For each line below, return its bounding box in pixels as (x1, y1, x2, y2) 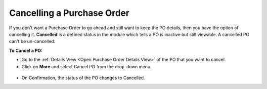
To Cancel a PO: (9, 47, 43, 53)
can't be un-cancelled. (9, 39, 55, 44)
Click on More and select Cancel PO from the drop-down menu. (21, 63, 152, 69)
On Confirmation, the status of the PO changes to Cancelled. (21, 75, 145, 81)
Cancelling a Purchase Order (9, 7, 130, 18)
